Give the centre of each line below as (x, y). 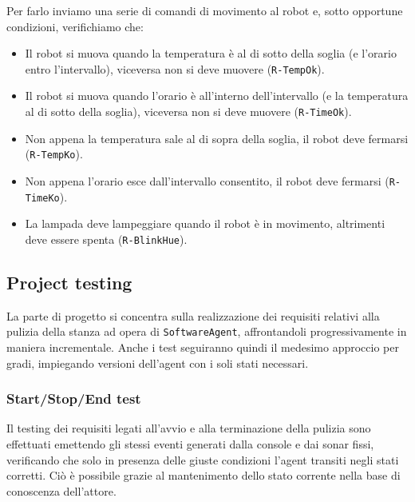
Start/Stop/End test (74, 398)
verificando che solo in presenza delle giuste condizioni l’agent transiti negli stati (203, 459)
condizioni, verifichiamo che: (75, 26)
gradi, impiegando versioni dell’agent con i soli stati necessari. (158, 363)
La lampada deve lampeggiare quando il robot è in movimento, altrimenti (205, 223)
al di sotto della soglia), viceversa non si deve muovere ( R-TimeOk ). (188, 112)
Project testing (69, 282)
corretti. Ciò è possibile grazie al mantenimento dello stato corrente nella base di (204, 475)
